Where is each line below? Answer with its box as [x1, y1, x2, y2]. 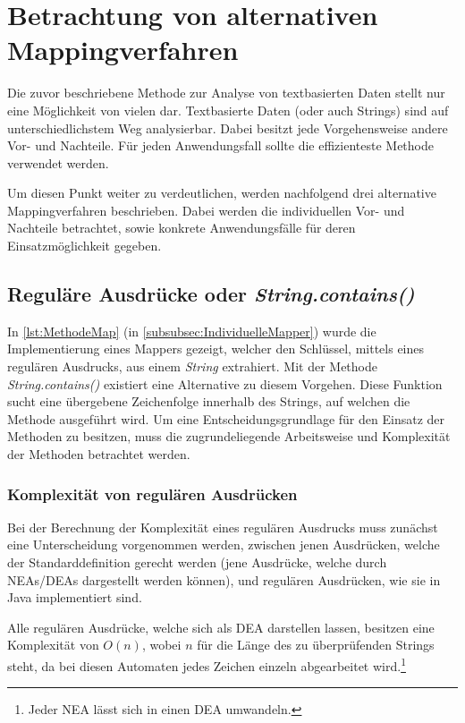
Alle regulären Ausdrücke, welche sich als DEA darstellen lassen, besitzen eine [7, 617, 435, 636]
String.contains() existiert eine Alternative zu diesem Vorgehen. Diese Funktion [7, 374, 443, 393]
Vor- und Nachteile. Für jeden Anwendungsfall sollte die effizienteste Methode [7, 136, 434, 155]
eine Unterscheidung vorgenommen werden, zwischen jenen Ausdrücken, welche [7, 535, 440, 554]
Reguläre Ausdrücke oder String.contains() [7, 280, 415, 308]
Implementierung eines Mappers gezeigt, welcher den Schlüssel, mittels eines [7, 339, 425, 358]
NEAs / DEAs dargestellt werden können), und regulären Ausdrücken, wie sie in [7, 570, 441, 589]
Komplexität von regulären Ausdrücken [7, 482, 298, 505]
